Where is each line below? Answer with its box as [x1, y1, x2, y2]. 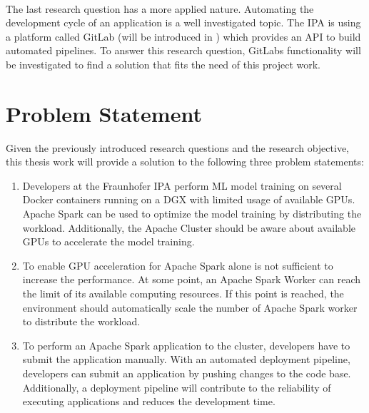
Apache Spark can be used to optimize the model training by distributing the [22, 206, 362, 221]
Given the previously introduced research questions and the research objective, [6, 140, 349, 155]
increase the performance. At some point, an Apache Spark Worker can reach [22, 272, 361, 287]
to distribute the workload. [22, 314, 141, 329]
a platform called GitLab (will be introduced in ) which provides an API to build [6, 29, 361, 44]
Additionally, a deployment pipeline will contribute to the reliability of [22, 379, 331, 394]
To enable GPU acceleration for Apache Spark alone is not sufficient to [22, 258, 333, 272]
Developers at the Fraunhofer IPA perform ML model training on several [22, 178, 342, 193]
